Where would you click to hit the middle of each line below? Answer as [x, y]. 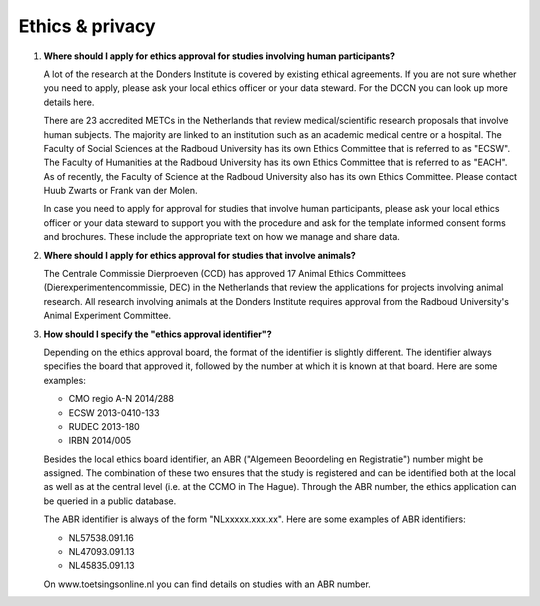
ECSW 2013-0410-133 [114, 412]
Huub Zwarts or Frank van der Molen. [121, 191]
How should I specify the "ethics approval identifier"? [157, 334]
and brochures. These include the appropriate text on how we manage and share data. [221, 237]
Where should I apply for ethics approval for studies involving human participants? [219, 56]
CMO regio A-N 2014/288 [121, 399]
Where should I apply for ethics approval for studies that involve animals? [200, 255]
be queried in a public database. [110, 501]
